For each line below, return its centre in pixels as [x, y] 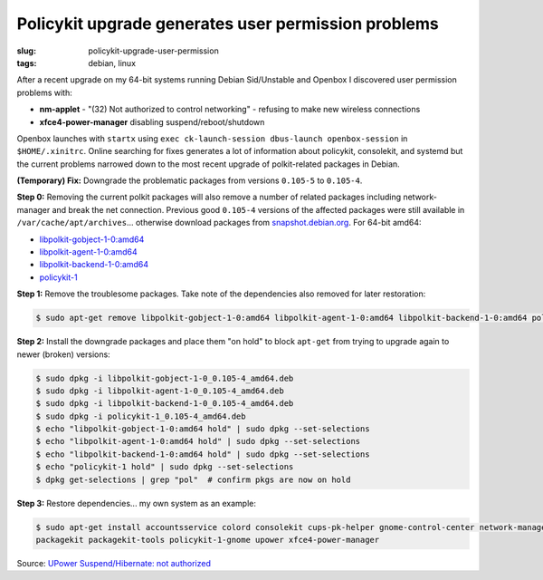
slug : [26, 51]
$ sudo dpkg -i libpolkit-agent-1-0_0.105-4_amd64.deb [160, 391]
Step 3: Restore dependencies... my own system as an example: [137, 503]
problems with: [44, 92]
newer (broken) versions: [63, 354]
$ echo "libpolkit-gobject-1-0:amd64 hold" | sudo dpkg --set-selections [203, 429]
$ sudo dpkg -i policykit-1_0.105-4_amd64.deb [141, 416]
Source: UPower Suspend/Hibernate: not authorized [114, 563]
